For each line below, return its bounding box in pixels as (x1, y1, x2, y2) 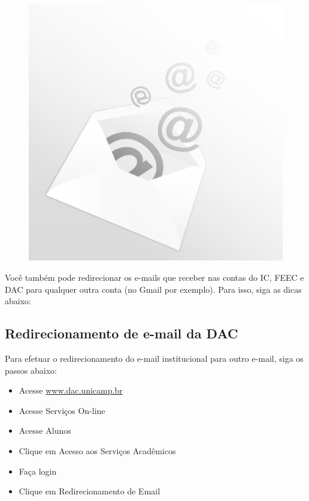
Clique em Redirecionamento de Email (19, 485, 160, 497)
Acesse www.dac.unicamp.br (19, 384, 123, 397)
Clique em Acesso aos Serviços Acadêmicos (19, 444, 176, 457)
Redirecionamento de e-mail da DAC (5, 324, 238, 343)
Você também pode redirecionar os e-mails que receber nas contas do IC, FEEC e (5, 271, 304, 283)
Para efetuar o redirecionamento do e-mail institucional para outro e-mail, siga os (5, 352, 304, 364)
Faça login (19, 464, 57, 477)
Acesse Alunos (19, 424, 71, 437)
